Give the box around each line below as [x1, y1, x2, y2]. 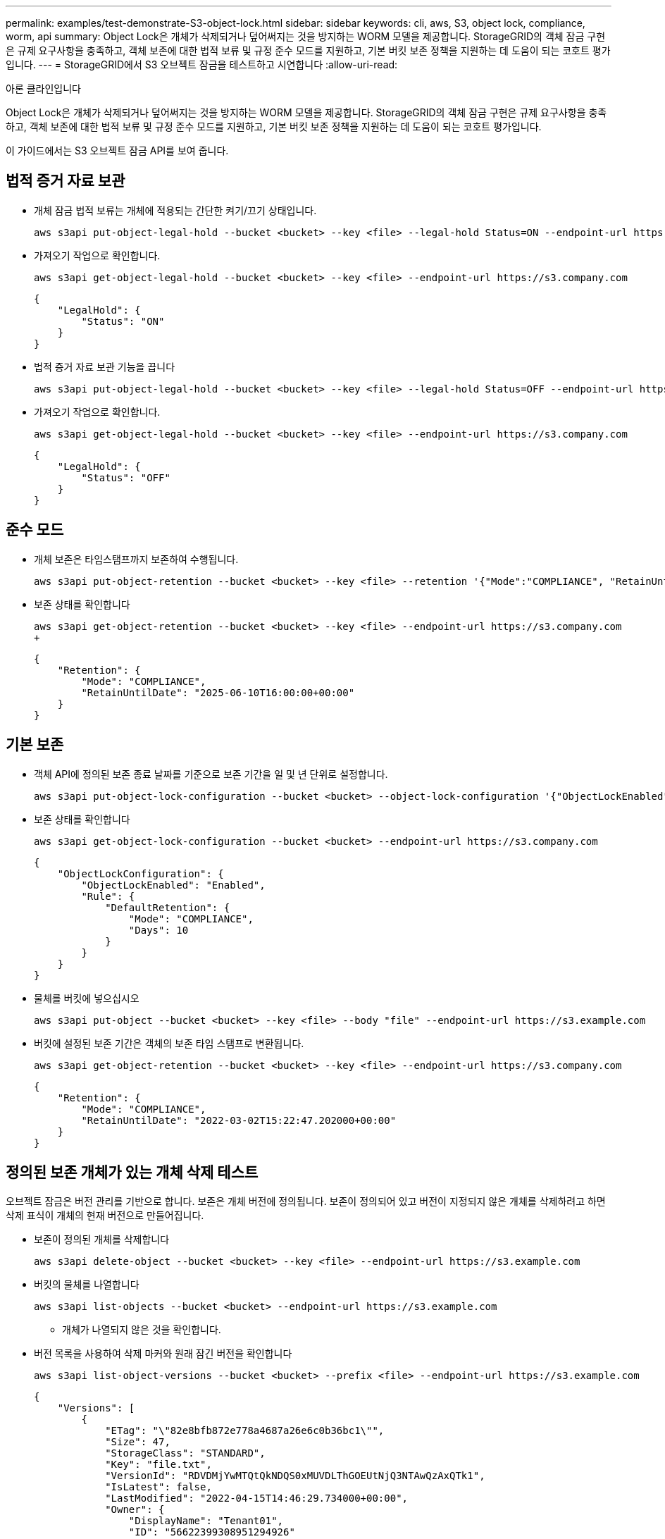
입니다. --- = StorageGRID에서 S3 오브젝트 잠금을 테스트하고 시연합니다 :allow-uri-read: [6, 58, 398, 70]
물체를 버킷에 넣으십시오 [34, 991, 139, 1004]
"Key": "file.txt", [105, 1459, 212, 1471]
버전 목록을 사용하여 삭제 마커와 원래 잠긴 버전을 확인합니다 [34, 1347, 292, 1360]
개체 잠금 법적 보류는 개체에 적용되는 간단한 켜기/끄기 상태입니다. [34, 204, 317, 216]
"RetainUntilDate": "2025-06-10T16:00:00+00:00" [81, 686, 355, 698]
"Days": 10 [128, 924, 189, 936]
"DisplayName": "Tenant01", [128, 1515, 284, 1527]
